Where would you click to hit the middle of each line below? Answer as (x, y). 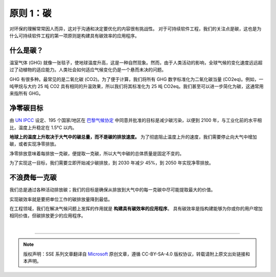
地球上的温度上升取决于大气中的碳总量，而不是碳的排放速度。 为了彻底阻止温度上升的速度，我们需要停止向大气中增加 (133, 137)
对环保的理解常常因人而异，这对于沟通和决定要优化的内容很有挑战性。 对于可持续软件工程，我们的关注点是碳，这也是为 (135, 29)
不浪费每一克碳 (33, 177)
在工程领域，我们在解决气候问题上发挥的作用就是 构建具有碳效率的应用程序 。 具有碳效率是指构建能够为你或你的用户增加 (136, 208)
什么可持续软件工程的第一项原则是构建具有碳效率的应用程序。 (74, 35)
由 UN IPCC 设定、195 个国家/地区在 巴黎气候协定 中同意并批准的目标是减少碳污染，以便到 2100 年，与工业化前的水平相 (136, 120)
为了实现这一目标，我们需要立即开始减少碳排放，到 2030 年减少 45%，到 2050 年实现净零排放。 (112, 163)
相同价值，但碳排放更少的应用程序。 (48, 216)
